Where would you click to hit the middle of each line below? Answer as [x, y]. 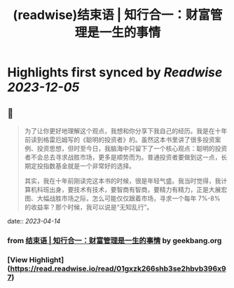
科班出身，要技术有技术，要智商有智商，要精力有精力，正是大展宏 [132, 190]
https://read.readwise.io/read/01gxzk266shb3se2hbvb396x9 [118, 268]
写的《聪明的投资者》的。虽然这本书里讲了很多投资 [141, 139]
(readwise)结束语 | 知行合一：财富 [112, 15]
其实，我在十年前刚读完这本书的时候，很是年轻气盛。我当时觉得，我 [123, 181]
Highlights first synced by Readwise [115, 73]
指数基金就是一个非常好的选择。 [89, 166]
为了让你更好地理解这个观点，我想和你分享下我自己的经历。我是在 [119, 131]
